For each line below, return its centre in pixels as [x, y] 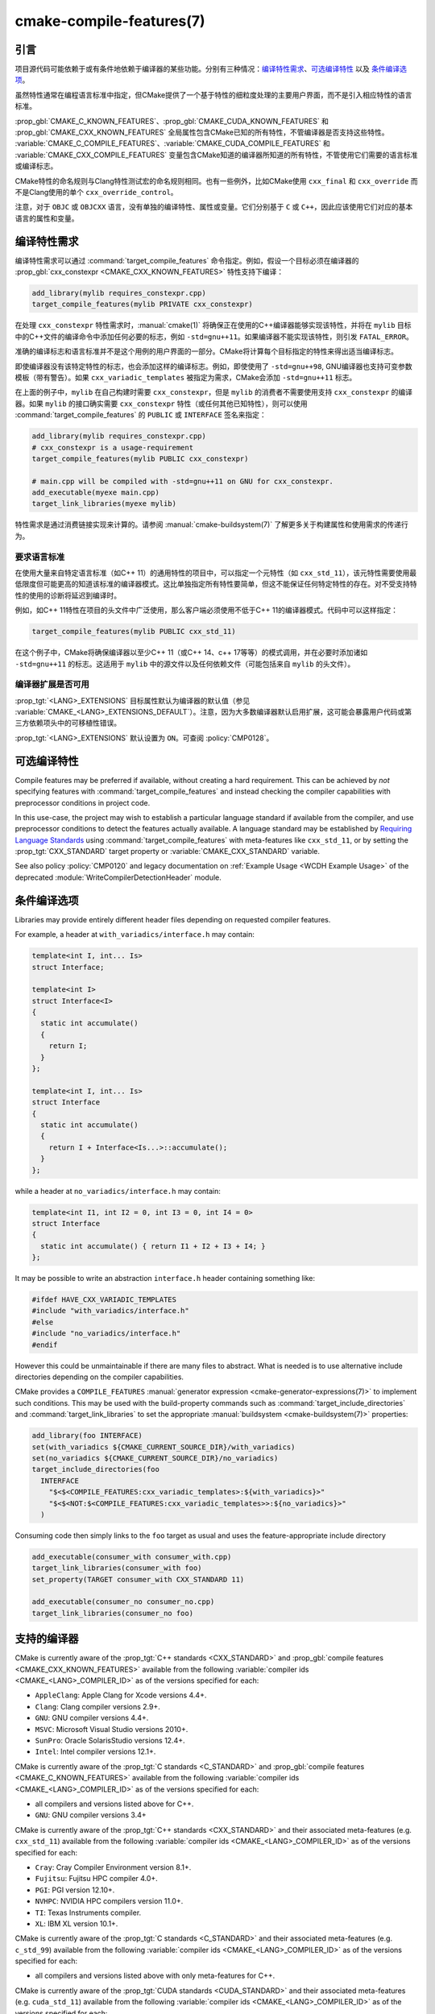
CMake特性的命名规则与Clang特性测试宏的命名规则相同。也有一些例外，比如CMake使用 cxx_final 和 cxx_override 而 [216, 180]
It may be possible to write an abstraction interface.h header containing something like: [165, 1278]
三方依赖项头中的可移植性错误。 [68, 723]
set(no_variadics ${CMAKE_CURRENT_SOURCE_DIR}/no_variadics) [155, 1458]
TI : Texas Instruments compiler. [88, 1912]
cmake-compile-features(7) [110, 21]
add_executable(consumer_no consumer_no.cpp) [123, 1602]
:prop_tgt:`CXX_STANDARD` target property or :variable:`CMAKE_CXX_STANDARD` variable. [168, 852]
